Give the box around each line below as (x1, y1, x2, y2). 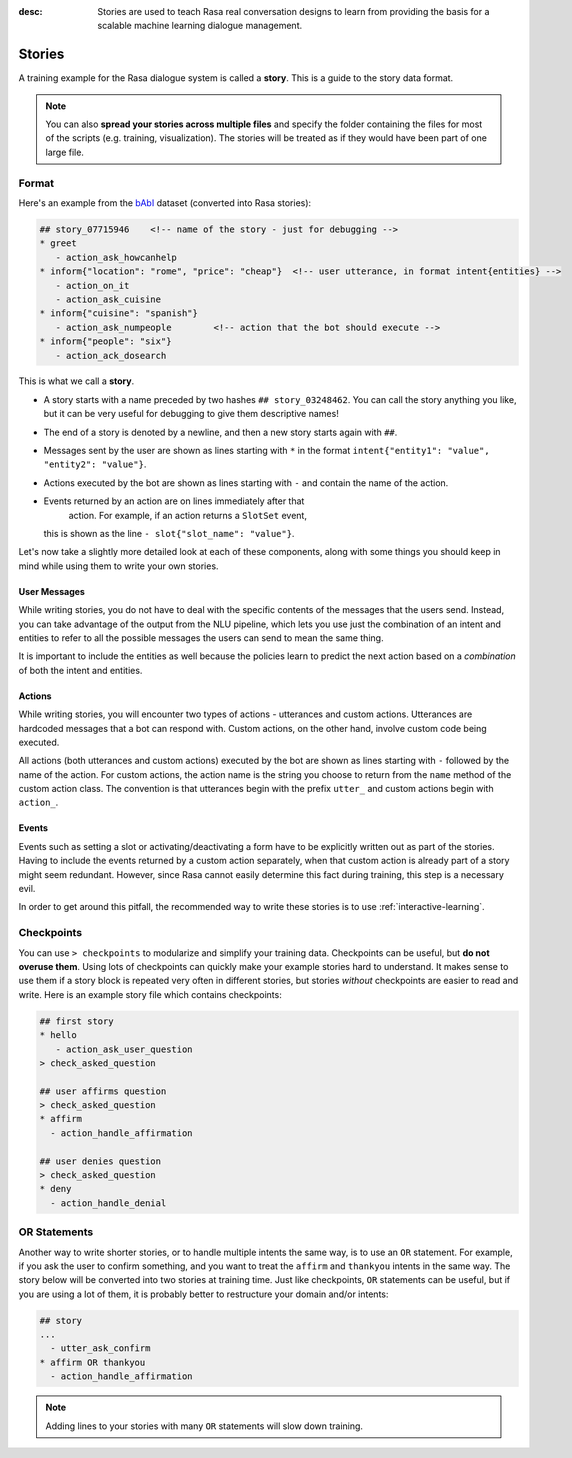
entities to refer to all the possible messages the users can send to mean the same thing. (18, 631, 384, 644)
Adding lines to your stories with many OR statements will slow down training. (45, 1420, 364, 1432)
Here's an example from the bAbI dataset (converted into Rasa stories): (18, 197, 312, 209)
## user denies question (39, 1155, 162, 1167)
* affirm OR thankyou (39, 1356, 146, 1368)
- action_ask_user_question (55, 1043, 194, 1055)
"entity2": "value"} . (43, 458, 147, 470)
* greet (39, 238, 77, 249)
